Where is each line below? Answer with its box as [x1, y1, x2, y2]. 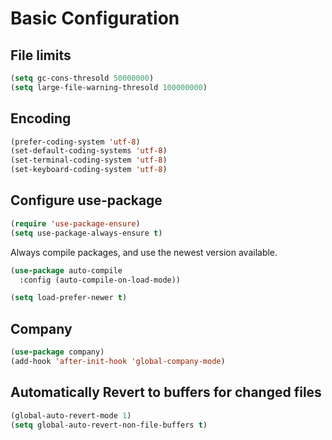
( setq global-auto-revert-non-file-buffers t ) [10, 420, 208, 430]
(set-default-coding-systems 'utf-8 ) [10, 146, 168, 156]
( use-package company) [10, 347, 105, 357]
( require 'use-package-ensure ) [10, 218, 141, 229]
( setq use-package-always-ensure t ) [10, 228, 163, 238]
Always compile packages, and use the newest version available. [10, 246, 278, 258]
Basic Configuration [10, 7, 180, 30]
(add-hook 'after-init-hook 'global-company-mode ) [10, 356, 226, 366]
